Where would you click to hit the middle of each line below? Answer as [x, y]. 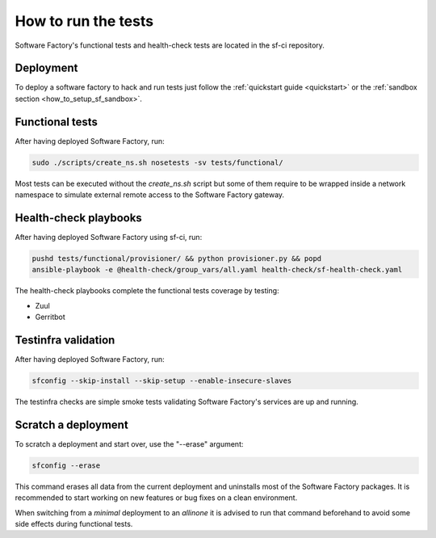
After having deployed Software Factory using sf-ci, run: [109, 237]
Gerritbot [50, 317]
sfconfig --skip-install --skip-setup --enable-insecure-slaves [162, 381]
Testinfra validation [65, 340]
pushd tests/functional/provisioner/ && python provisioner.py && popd [177, 258]
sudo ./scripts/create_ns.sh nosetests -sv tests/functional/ [157, 162]
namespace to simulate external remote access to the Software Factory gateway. [150, 195]
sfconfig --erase [66, 465]
